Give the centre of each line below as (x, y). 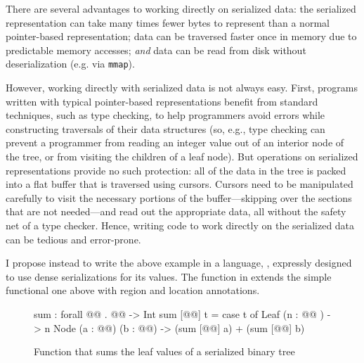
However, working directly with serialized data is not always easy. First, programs (182, 88)
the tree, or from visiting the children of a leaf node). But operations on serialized (182, 156)
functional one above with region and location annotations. (133, 290)
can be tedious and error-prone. (73, 239)
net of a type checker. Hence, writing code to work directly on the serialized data (180, 225)
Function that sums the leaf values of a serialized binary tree (164, 351)
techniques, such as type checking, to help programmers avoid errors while (165, 115)
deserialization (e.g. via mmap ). (70, 64)
